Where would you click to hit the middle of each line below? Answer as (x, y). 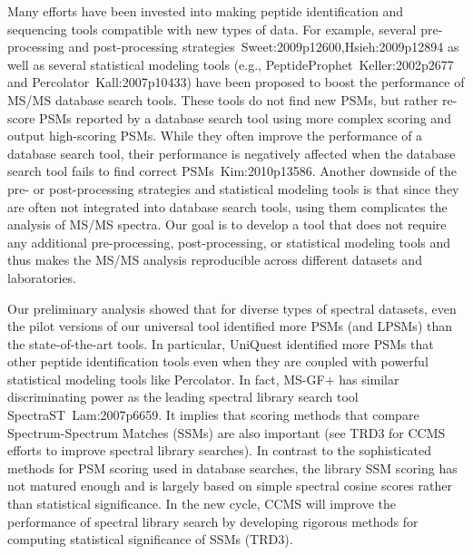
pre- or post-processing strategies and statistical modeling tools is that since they (233, 188)
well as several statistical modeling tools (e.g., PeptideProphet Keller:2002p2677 (231, 64)
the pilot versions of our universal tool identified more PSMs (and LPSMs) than (230, 326)
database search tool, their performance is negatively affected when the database (232, 153)
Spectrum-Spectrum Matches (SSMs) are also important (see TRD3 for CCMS (227, 432)
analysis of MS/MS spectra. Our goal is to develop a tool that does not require (227, 224)
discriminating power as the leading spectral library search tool (183, 397)
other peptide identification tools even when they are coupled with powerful (218, 361)
